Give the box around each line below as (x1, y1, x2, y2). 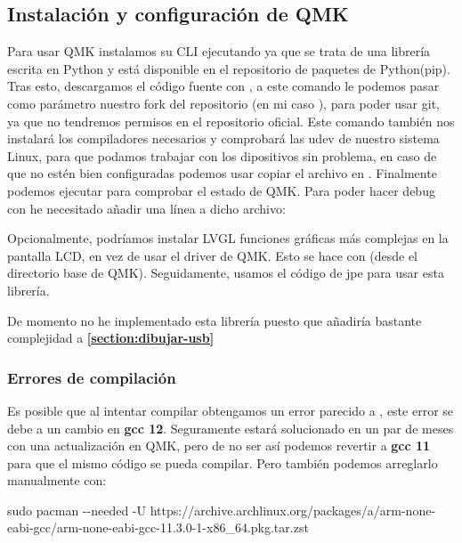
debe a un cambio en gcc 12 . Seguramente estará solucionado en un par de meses (7, 418, 454, 437)
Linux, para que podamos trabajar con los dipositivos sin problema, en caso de (7, 146, 437, 165)
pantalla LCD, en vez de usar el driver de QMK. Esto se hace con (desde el (7, 246, 418, 264)
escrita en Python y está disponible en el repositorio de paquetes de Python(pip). (7, 59, 450, 77)
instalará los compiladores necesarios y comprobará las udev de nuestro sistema (7, 129, 440, 148)
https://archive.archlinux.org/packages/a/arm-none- (150, 500, 436, 519)
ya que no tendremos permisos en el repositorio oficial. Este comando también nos (7, 111, 455, 130)
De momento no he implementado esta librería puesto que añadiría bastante (7, 311, 422, 329)
